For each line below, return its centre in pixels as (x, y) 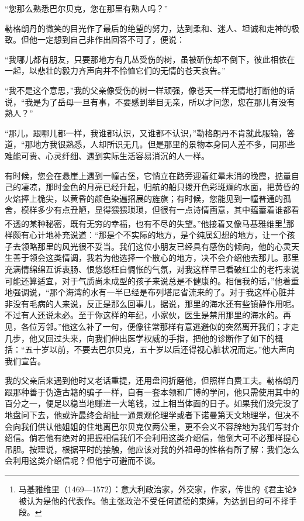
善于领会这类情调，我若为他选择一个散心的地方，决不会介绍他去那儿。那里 (156, 258)
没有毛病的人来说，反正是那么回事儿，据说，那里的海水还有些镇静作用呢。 (156, 303)
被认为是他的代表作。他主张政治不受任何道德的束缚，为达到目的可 (145, 500)
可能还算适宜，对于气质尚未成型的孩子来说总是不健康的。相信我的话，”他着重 (152, 280)
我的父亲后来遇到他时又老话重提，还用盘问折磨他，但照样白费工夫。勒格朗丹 (152, 380)
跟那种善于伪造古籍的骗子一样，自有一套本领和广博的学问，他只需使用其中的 (152, 391)
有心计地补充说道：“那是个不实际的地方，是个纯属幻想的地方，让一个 (154, 235)
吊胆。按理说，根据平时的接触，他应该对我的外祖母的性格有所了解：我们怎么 (152, 449)
